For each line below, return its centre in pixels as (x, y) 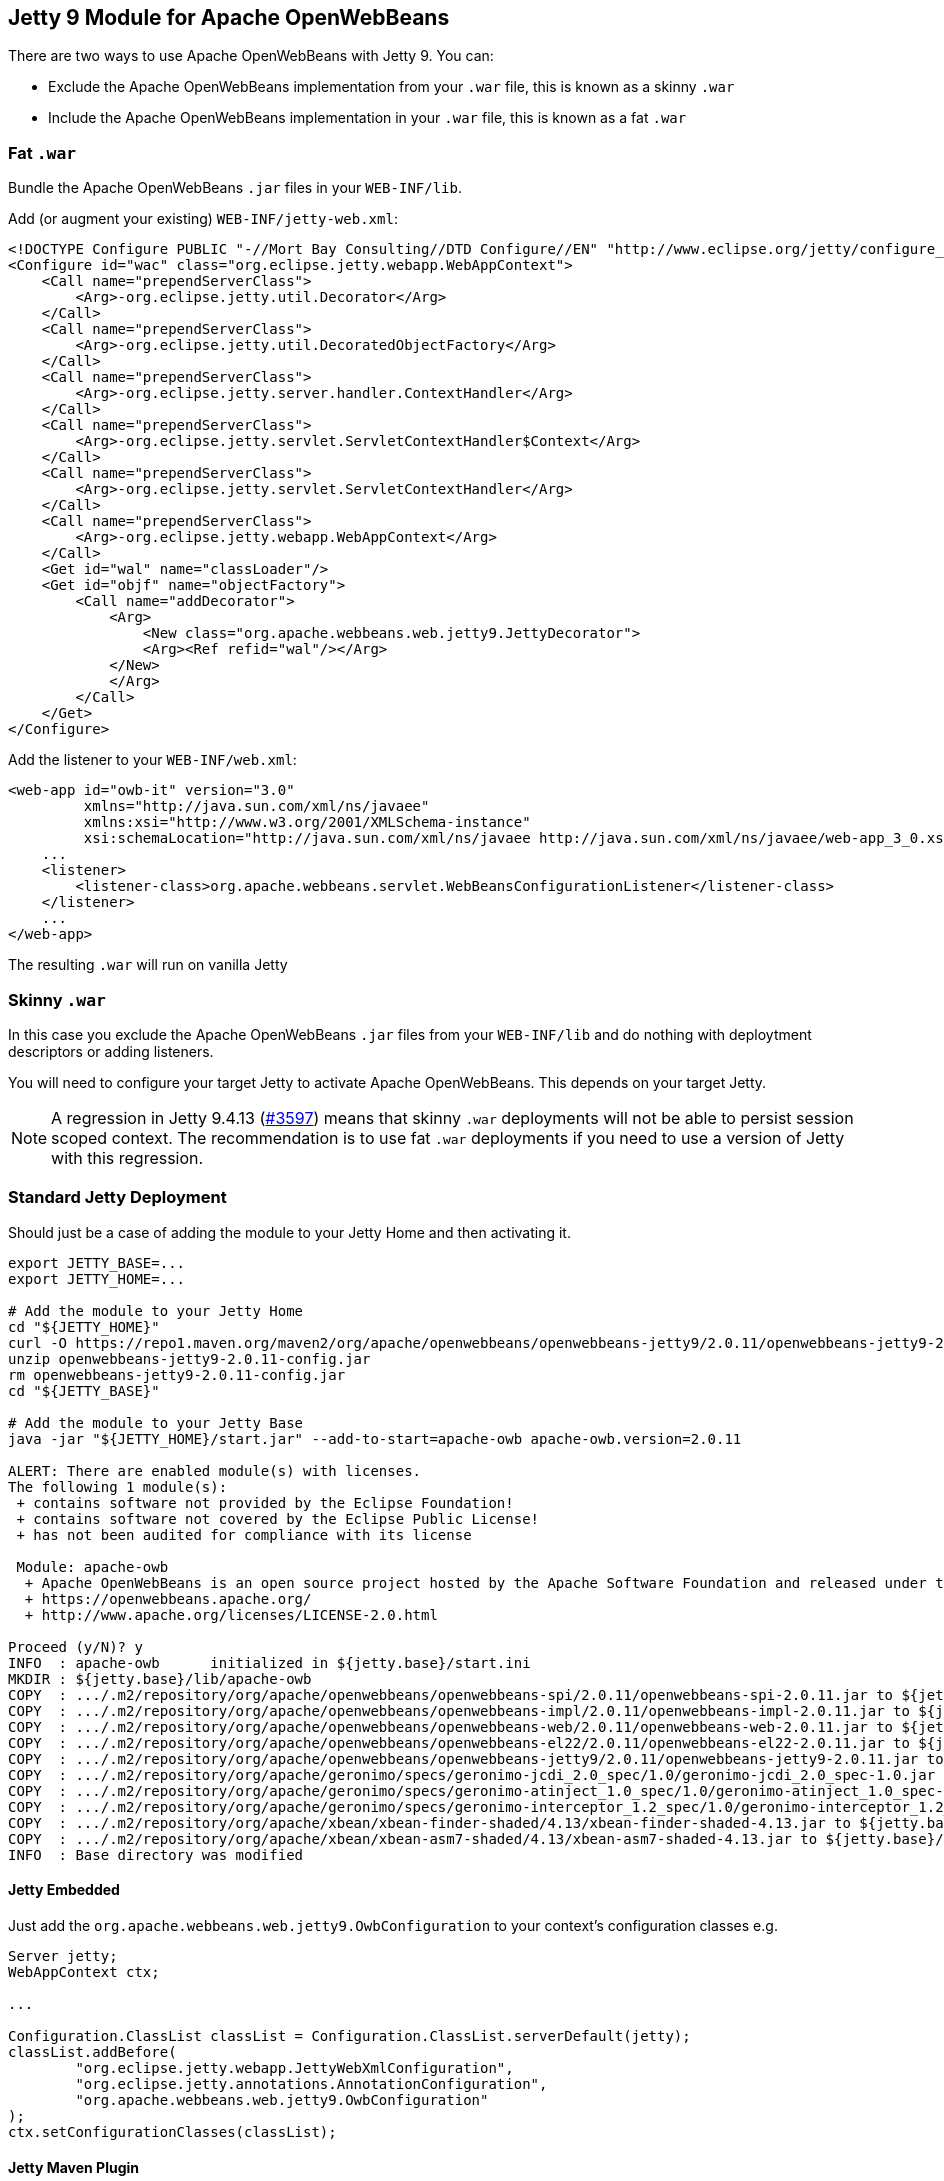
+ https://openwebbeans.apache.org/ (168, 1598)
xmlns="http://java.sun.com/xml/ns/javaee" (256, 806)
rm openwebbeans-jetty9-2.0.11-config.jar (177, 1374)
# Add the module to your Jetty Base (156, 1422)
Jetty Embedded (64, 1890)
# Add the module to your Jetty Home (156, 1310)
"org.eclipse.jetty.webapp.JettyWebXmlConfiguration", (294, 2067)
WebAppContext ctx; (84, 1971)
